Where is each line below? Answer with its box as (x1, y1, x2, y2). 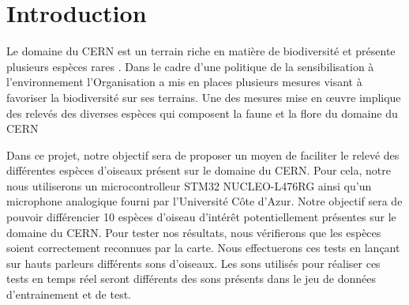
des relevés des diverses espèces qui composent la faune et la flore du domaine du (6, 104, 398, 121)
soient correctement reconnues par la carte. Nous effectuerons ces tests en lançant (6, 239, 400, 256)
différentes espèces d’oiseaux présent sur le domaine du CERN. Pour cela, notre (6, 162, 391, 179)
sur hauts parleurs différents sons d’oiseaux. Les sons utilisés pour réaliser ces (6, 254, 381, 271)
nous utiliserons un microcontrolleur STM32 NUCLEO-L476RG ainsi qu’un (6, 177, 372, 194)
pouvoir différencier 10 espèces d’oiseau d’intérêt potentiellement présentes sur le (6, 209, 396, 225)
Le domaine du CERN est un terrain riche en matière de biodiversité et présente (6, 43, 396, 59)
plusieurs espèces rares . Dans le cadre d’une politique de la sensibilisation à (6, 58, 374, 74)
